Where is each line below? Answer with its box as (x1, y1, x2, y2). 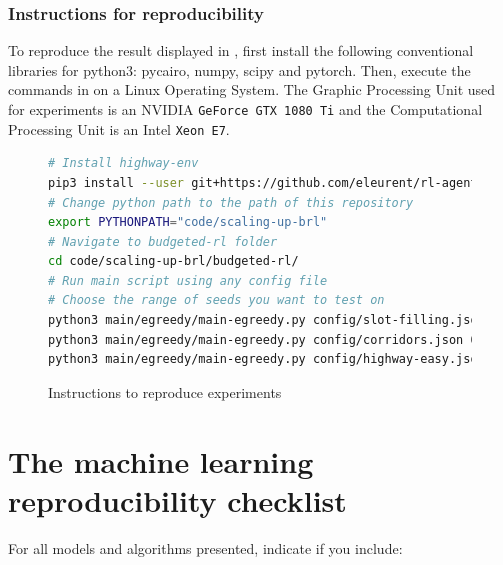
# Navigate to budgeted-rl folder (48, 234, 278, 249)
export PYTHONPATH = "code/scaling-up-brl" (48, 215, 328, 230)
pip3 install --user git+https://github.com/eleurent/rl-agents (48, 175, 485, 190)
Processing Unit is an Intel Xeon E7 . (8, 118, 230, 139)
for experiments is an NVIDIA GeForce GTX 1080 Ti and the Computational (8, 99, 483, 119)
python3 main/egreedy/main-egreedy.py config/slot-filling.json (48, 313, 485, 328)
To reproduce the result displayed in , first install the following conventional (8, 40, 474, 61)
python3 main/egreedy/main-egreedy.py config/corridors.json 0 (48, 332, 478, 347)
